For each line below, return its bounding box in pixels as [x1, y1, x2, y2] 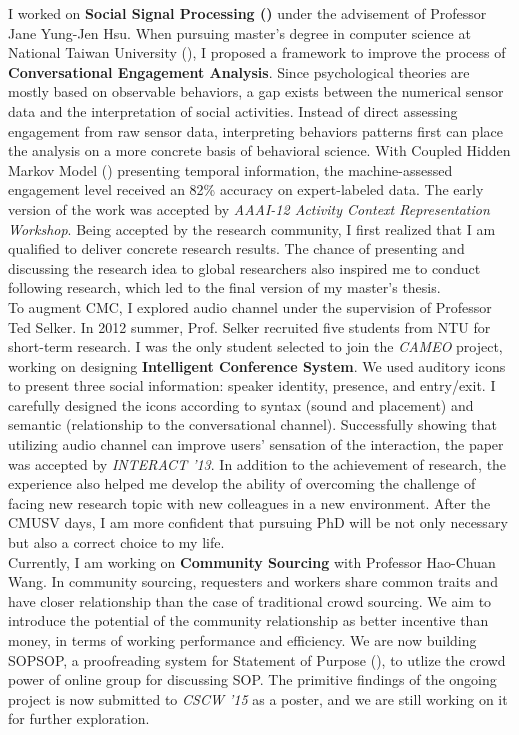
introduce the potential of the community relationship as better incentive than [8, 610, 489, 631]
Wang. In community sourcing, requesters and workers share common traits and [8, 571, 498, 592]
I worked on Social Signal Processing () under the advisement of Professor [8, 3, 487, 23]
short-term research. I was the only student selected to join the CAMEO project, [8, 336, 503, 357]
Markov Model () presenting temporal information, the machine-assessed [8, 159, 453, 180]
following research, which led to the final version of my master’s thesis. [8, 277, 441, 298]
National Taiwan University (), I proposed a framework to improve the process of [8, 42, 506, 63]
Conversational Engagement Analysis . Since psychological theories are [8, 61, 470, 82]
